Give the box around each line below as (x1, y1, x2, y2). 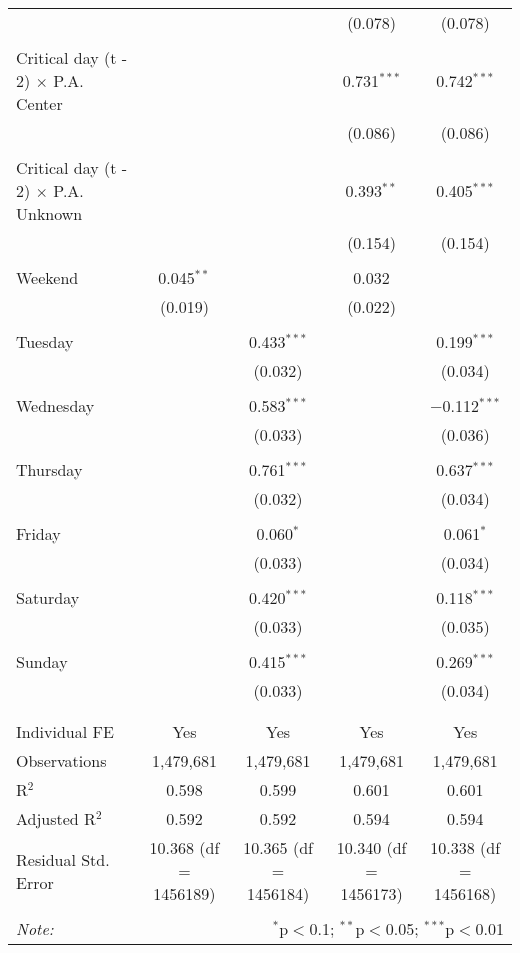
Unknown (16, 202, 83, 225)
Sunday (16, 650, 68, 673)
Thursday (16, 458, 83, 481)
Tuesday (16, 330, 74, 353)
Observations (16, 749, 107, 772)
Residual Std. (16, 847, 110, 871)
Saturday (16, 586, 80, 609)
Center (16, 92, 63, 115)
